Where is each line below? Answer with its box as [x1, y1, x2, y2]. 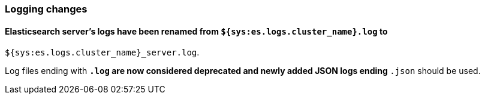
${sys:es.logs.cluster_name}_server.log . [5, 47, 200, 58]
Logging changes [5, 3, 88, 15]
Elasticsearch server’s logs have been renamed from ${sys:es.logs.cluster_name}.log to [5, 26, 388, 36]
